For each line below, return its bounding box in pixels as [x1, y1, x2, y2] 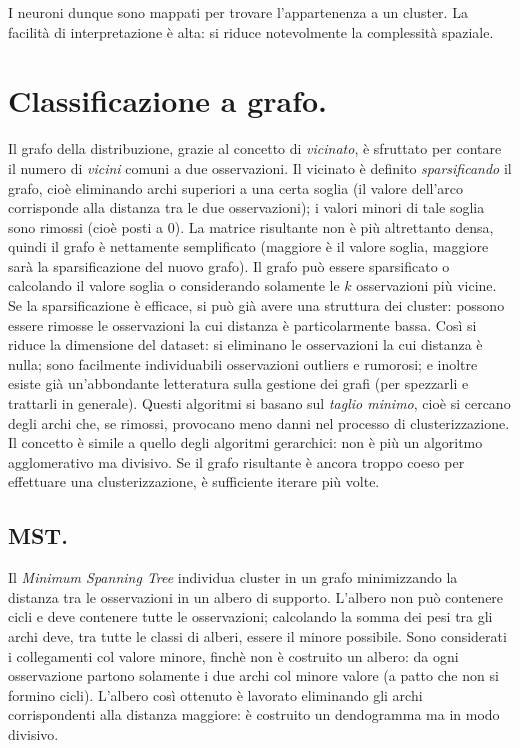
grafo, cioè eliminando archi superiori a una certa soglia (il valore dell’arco [8, 177, 464, 198]
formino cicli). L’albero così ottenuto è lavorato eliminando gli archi [8, 684, 423, 705]
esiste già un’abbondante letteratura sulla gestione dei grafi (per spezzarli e [8, 373, 469, 394]
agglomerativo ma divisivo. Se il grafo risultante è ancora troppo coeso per [8, 451, 465, 472]
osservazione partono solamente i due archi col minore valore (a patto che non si [8, 665, 499, 686]
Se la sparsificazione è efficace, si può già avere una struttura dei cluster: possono [8, 295, 505, 316]
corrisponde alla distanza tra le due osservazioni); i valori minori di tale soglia [8, 197, 485, 218]
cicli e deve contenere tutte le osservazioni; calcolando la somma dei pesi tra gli [8, 606, 493, 627]
